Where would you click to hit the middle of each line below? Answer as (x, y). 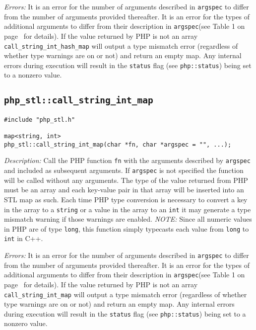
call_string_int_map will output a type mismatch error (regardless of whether (126, 294)
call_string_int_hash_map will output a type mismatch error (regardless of (121, 45)
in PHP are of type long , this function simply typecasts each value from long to (127, 228)
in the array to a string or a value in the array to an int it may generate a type (128, 209)
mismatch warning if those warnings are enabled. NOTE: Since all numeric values (128, 219)
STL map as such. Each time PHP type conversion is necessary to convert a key (126, 199)
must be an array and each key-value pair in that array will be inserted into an (124, 190)
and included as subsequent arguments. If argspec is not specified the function (124, 170)
